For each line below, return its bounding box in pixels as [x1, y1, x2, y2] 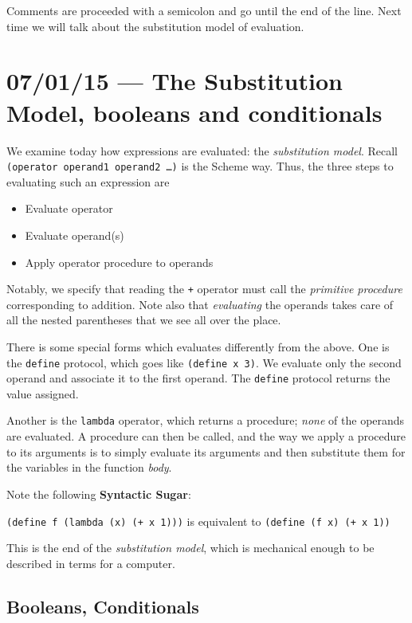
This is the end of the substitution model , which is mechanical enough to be [6, 539, 375, 556]
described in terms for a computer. [6, 554, 175, 571]
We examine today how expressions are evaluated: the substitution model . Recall [6, 142, 398, 159]
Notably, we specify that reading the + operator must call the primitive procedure [6, 280, 402, 297]
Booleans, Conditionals [6, 594, 199, 618]
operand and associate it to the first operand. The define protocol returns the [6, 370, 390, 386]
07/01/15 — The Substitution [6, 65, 343, 97]
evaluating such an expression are [6, 173, 170, 190]
